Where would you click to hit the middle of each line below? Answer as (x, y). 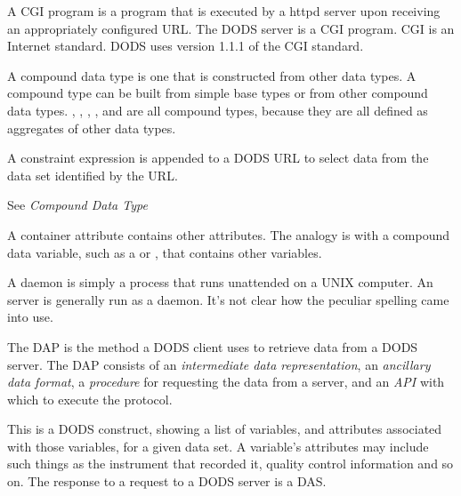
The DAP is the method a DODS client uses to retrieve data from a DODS (213, 346)
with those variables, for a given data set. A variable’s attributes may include (218, 446)
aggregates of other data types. (92, 128)
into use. (30, 317)
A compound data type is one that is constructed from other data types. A (212, 75)
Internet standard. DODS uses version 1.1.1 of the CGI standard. (186, 46)
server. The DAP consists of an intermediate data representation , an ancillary (219, 364)
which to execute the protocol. (90, 399)
